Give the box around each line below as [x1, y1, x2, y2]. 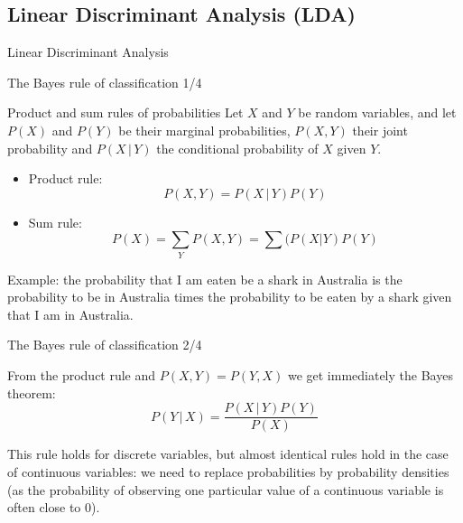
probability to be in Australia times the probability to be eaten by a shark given [7, 287, 452, 306]
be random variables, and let [298, 103, 457, 122]
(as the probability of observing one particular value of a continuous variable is [7, 480, 444, 499]
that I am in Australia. [7, 304, 134, 323]
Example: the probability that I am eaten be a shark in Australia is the [7, 269, 403, 288]
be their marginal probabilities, [118, 120, 291, 139]
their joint [352, 120, 408, 139]
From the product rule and [7, 366, 156, 385]
